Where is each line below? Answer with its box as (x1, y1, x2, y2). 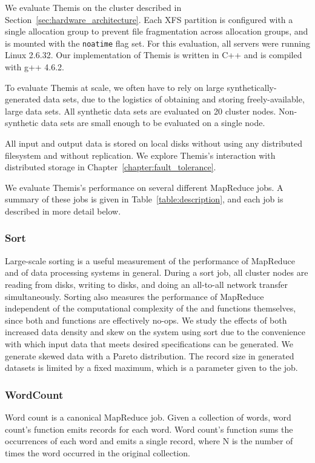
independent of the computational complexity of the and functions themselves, (5, 302, 296, 315)
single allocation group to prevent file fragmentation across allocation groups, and (5, 25, 308, 38)
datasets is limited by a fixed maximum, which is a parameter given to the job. (5, 361, 298, 374)
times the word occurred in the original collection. (5, 446, 190, 459)
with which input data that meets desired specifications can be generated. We (5, 337, 293, 350)
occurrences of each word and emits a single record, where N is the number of (5, 435, 293, 447)
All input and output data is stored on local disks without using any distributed (5, 137, 303, 149)
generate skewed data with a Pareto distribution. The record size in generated (5, 349, 294, 362)
